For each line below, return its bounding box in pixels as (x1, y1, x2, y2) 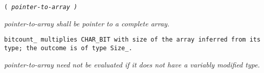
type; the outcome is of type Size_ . (4, 44, 133, 52)
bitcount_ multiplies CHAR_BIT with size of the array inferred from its (4, 36, 261, 44)
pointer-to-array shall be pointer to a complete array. (4, 18, 170, 28)
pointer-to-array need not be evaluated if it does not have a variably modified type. (4, 59, 260, 69)
